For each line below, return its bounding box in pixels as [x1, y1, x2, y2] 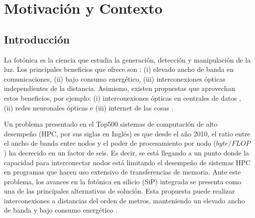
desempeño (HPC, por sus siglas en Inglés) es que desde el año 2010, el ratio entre [4, 128, 251, 138]
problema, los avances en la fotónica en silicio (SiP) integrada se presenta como [4, 176, 241, 186]
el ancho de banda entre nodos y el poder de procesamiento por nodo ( [4, 138, 216, 148]
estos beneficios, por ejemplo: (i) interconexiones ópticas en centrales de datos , [4, 92, 241, 103]
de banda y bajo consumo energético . [4, 205, 117, 215]
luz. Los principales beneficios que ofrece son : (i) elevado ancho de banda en [4, 64, 234, 74]
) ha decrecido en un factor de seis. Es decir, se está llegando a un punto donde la [4, 147, 249, 157]
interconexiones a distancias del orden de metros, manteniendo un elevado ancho [4, 195, 245, 205]
